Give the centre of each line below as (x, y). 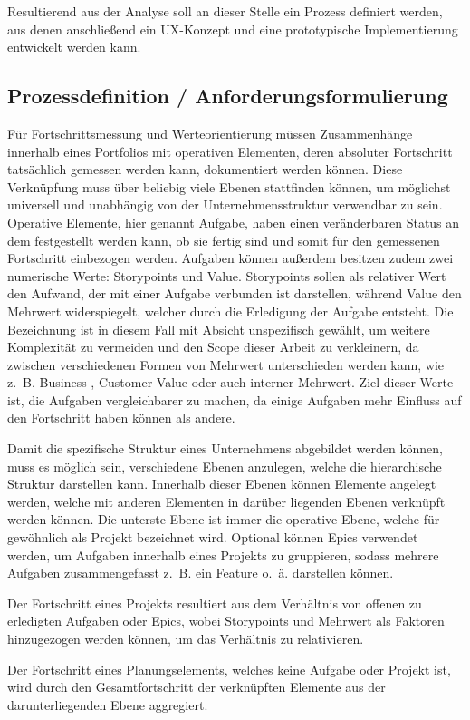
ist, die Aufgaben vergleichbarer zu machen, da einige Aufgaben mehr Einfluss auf (235, 399)
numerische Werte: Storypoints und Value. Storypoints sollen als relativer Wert (227, 275)
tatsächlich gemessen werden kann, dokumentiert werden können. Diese (205, 169)
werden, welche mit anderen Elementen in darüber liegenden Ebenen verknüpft (226, 501)
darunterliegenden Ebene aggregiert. (108, 704)
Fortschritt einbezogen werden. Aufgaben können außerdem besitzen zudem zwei (230, 258)
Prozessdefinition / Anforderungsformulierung (228, 96)
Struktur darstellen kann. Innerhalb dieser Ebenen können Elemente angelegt (222, 484)
